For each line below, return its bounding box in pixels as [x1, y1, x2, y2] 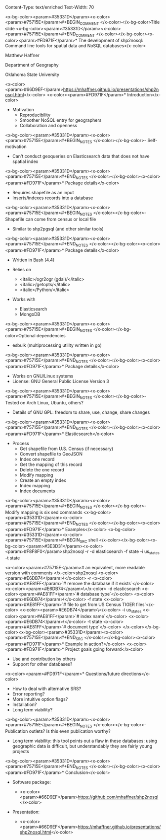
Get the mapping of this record [19, 461, 83, 467]
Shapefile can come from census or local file [5, 216, 96, 222]
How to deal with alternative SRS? [12, 686, 82, 691]
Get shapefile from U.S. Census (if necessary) [19, 446, 114, 452]
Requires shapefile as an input [12, 190, 74, 196]
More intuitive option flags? [12, 696, 68, 702]
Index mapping [19, 482, 50, 488]
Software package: [12, 779, 51, 785]
